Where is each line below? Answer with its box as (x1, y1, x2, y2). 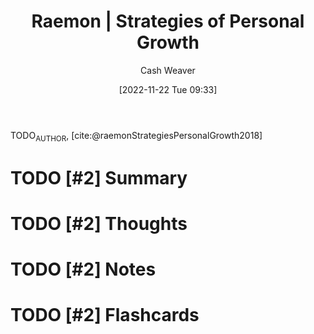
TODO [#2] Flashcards (10, 304, 200, 327)
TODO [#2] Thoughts (10, 213, 188, 235)
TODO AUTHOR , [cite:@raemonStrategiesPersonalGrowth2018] (10, 129, 263, 144)
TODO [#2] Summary (10, 166, 188, 189)
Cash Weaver (140, 64, 196, 76)
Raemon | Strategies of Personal (31, 10, 305, 33)
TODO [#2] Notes (10, 258, 157, 281)
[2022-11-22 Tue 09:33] (118, 83, 218, 95)
